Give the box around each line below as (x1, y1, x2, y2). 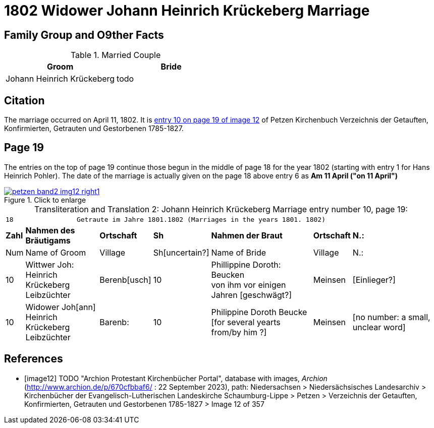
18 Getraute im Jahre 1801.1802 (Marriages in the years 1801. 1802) (6, 215, 325, 223)
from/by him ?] (211, 327, 267, 337)
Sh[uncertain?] (153, 247, 209, 258)
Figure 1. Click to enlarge (4, 195, 86, 204)
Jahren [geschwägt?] (211, 289, 292, 300)
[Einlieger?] (352, 274, 396, 285)
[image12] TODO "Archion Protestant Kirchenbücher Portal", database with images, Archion (24, 374, 328, 383)
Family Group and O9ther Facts (4, 28, 164, 41)
